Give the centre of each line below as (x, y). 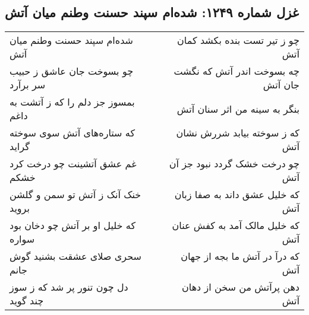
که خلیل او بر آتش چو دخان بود (73, 225)
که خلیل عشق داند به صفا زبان (237, 195)
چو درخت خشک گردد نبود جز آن (234, 164)
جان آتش (281, 85)
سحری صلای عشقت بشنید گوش (75, 256)
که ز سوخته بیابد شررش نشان (238, 133)
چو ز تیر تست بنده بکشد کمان (238, 40)
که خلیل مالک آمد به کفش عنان (236, 225)
